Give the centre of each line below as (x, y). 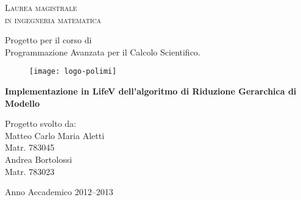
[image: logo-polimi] (73, 72)
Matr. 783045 (30, 147)
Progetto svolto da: (41, 123)
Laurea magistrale (41, 7)
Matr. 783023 (30, 171)
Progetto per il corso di (48, 40)
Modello (23, 103)
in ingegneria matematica (53, 19)
